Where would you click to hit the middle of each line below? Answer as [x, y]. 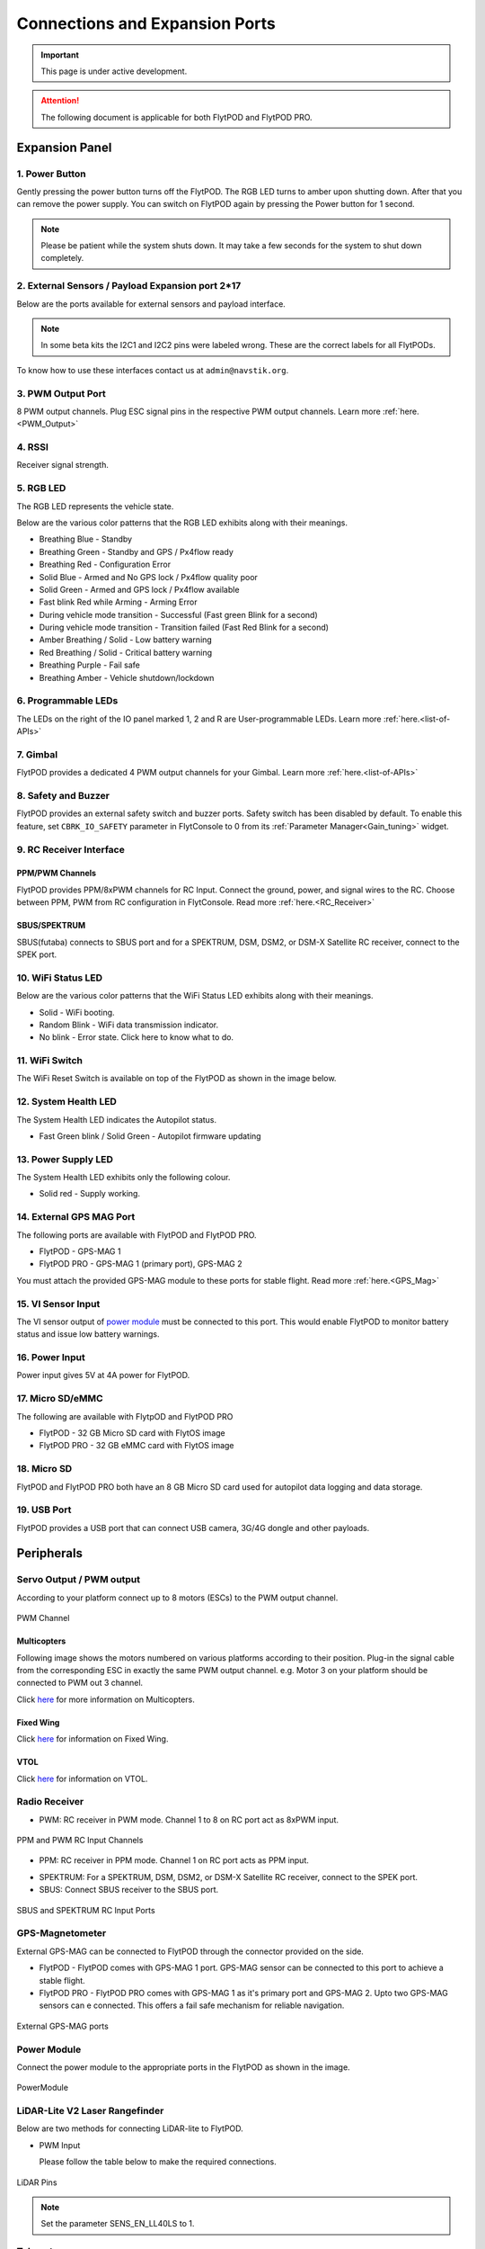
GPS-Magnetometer [62, 1933]
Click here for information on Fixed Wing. [93, 1739]
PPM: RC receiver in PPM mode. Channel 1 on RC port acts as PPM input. [174, 1860]
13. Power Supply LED [65, 1159]
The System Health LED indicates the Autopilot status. [117, 1119]
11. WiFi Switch [49, 1061]
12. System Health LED [66, 1102]
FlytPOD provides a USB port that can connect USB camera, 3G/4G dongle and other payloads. [193, 1528]
